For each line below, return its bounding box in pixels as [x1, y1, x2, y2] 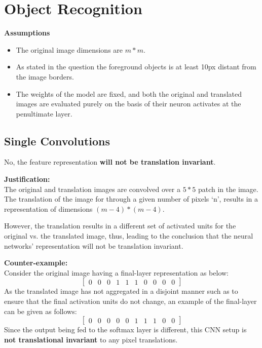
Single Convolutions [4, 133, 110, 148]
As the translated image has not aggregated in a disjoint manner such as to [4, 286, 238, 296]
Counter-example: [4, 257, 68, 268]
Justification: [4, 174, 50, 184]
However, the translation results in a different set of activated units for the [4, 220, 236, 231]
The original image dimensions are [16, 44, 123, 55]
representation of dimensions [4, 203, 93, 214]
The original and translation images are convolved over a [4, 183, 180, 194]
